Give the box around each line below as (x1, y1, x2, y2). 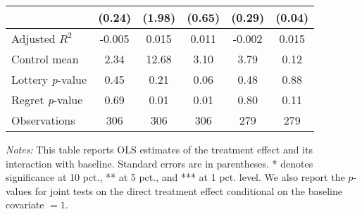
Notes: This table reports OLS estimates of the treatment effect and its (6, 142, 313, 156)
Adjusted (11, 30, 56, 46)
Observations (11, 112, 75, 128)
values (6, 183, 32, 198)
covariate (6, 197, 44, 212)
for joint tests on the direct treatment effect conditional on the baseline (35, 183, 342, 198)
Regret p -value (11, 92, 83, 108)
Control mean (11, 51, 79, 67)
